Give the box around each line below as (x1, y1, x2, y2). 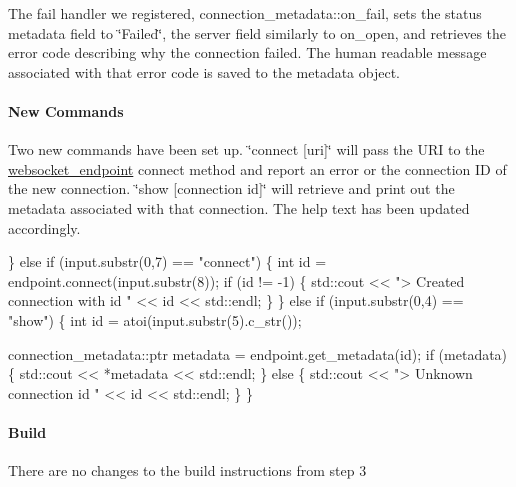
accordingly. (8, 217, 81, 238)
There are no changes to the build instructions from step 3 (8, 460, 367, 481)
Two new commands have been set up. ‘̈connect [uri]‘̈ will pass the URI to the (8, 139, 485, 160)
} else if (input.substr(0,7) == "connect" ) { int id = (8, 251, 327, 272)
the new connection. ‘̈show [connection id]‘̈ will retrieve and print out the (8, 178, 455, 199)
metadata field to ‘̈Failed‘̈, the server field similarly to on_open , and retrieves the (8, 22, 507, 43)
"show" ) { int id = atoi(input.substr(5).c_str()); (8, 309, 302, 330)
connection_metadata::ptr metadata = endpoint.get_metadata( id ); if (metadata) (8, 343, 508, 364)
